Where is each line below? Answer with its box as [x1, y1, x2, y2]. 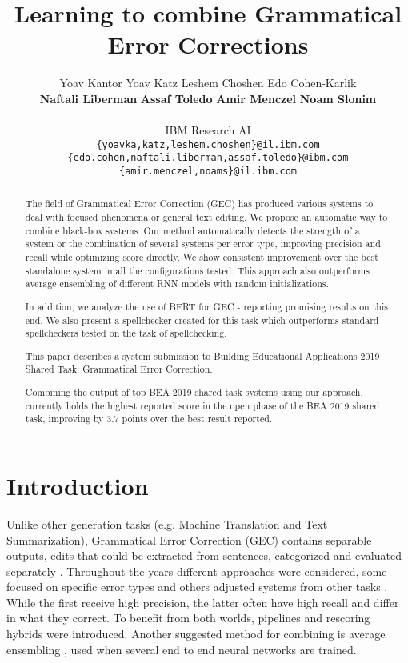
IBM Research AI [165, 122, 251, 138]
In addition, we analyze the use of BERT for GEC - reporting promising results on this [25, 299, 388, 313]
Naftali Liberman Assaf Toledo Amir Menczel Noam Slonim [39, 90, 377, 106]
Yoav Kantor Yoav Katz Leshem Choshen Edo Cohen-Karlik [59, 74, 357, 91]
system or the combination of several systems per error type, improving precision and [25, 237, 381, 250]
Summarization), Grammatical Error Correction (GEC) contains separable [6, 531, 372, 548]
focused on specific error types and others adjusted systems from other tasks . [6, 578, 388, 595]
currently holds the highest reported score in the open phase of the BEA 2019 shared [25, 398, 380, 412]
